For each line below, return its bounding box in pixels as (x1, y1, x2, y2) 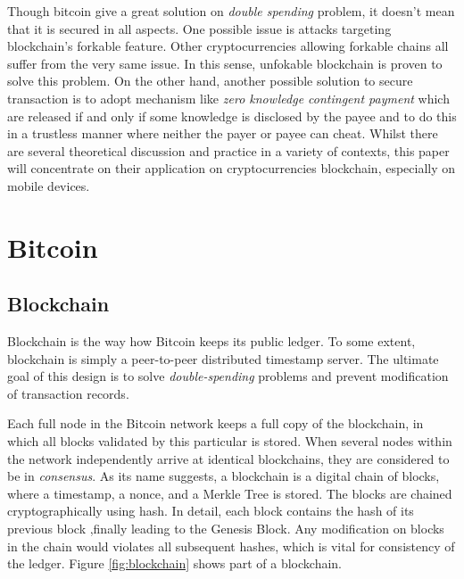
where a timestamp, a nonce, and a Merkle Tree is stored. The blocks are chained (7, 484, 452, 502)
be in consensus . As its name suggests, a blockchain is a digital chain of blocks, (7, 467, 440, 485)
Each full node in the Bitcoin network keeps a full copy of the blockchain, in (7, 414, 424, 433)
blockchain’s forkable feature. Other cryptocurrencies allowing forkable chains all (7, 37, 449, 55)
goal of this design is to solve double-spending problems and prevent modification (7, 367, 449, 385)
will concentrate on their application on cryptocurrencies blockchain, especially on (7, 159, 456, 178)
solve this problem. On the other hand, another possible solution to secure (7, 71, 413, 90)
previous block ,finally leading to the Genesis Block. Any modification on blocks (7, 519, 444, 538)
